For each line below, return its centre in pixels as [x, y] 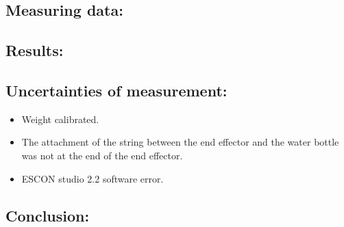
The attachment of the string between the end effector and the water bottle [180, 142]
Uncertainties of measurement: [116, 90]
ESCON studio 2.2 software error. [93, 178]
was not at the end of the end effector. [102, 155]
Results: [35, 50]
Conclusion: [48, 215]
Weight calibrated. [60, 119]
